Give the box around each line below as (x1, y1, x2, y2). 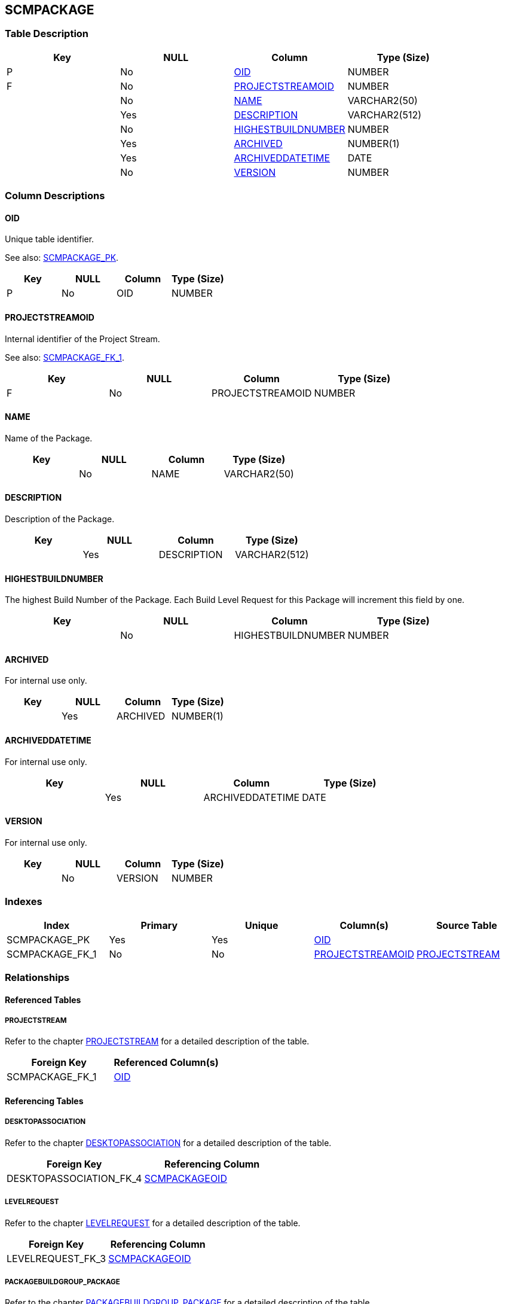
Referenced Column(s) (114, 1056, 219, 1069)
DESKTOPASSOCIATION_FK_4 (7, 1172, 142, 1184)
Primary (140, 919, 178, 931)
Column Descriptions (5, 190, 105, 202)
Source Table (436, 919, 497, 931)
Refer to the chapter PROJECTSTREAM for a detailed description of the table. (5, 1036, 310, 1047)
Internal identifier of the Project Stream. (5, 333, 160, 344)
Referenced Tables (5, 994, 81, 1005)
